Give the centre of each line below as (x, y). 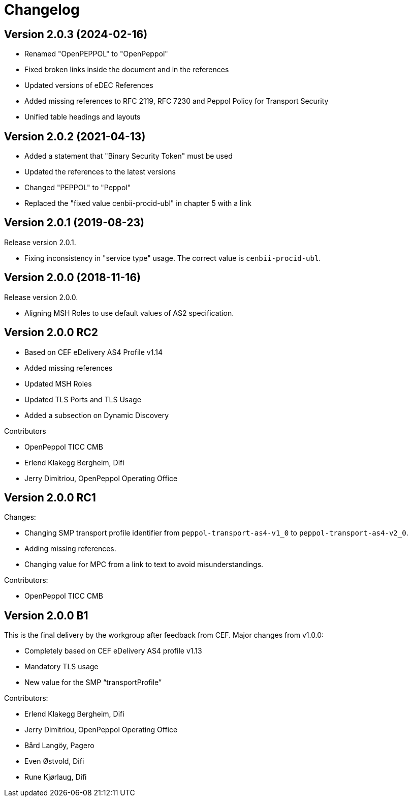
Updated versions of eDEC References (89, 85)
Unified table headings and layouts (83, 117)
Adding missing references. (70, 549)
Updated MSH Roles (58, 383)
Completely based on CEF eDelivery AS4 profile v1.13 (113, 651)
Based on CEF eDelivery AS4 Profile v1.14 (93, 352)
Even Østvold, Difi (54, 761)
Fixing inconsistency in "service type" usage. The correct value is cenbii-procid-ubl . (173, 258)
